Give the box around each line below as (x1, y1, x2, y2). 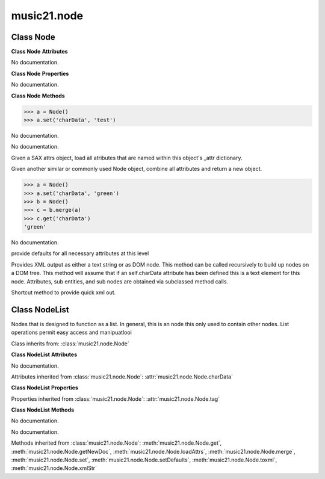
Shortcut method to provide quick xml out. (11, 289, 116, 296)
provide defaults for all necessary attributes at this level (11, 250, 149, 257)
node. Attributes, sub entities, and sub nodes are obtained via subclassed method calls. (11, 277, 229, 285)
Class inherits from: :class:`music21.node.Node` (11, 340, 129, 347)
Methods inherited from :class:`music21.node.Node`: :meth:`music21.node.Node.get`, (11, 439, 222, 447)
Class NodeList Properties (11, 384, 78, 391)
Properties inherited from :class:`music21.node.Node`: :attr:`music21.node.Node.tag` (11, 395, 220, 403)
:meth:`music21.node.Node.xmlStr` (11, 465, 97, 472)
